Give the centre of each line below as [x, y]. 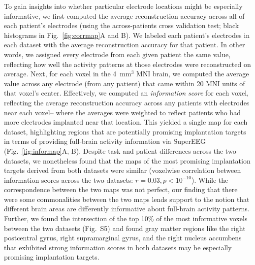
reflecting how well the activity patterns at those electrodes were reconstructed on [127, 64]
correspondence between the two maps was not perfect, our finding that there [121, 189]
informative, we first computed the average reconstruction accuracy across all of [124, 16]
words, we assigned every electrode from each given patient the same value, [117, 54]
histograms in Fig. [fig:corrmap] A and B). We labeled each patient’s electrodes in [127, 35]
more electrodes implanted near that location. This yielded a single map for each [126, 122]
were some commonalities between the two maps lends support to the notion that [127, 199]
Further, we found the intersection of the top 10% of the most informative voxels [126, 218]
